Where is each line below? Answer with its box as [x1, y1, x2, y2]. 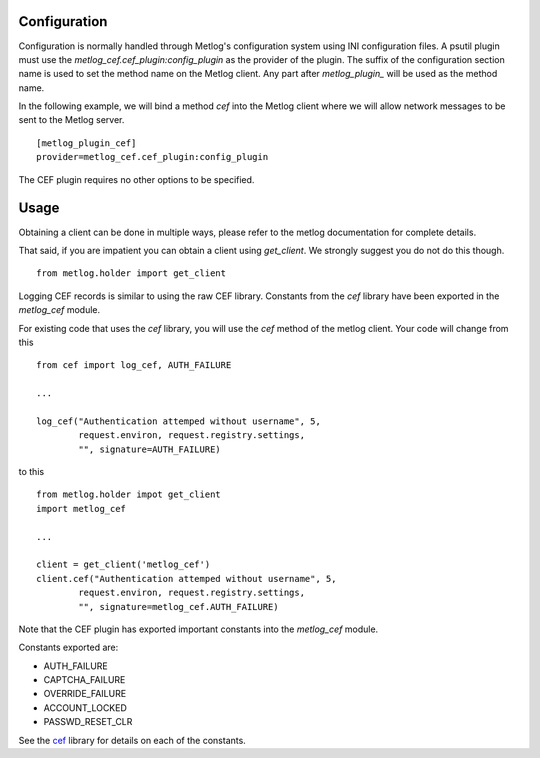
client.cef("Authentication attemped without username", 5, [36, 573, 337, 584]
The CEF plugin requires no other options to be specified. [18, 173, 255, 185]
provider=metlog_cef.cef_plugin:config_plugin [36, 151, 269, 163]
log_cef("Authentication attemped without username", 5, [36, 415, 322, 427]
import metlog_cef [36, 503, 127, 514]
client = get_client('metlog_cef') [36, 559, 211, 570]
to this [18, 466, 45, 478]
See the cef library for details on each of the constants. [18, 734, 247, 746]
